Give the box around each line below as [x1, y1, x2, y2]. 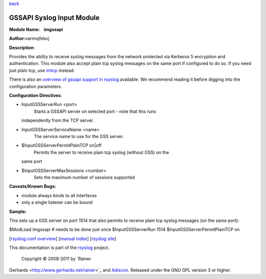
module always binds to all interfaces [21, 192, 97, 198]
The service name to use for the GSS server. [33, 133, 124, 139]
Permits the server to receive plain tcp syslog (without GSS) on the [33, 149, 169, 155]
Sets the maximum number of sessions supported [33, 174, 135, 180]
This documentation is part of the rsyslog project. [9, 244, 110, 251]
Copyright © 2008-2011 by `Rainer [21, 256, 91, 262]
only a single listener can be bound [21, 200, 93, 206]
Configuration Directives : [9, 93, 63, 99]
